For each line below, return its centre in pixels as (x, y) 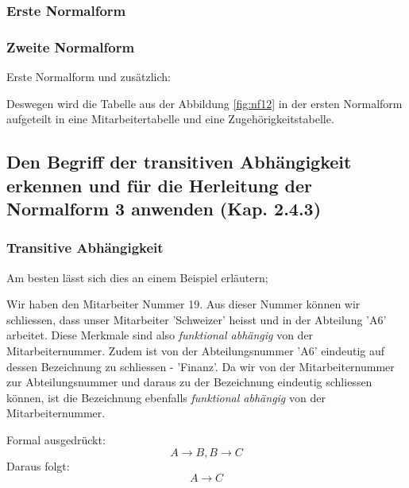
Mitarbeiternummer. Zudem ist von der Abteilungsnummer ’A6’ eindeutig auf (195, 351)
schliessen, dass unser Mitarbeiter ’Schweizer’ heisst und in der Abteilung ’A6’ (197, 319)
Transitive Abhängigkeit (85, 248)
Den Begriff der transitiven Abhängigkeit (179, 162)
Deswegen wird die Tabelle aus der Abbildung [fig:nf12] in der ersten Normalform (204, 103)
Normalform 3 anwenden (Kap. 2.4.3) (164, 209)
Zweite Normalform (71, 46)
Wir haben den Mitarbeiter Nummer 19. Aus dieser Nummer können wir (183, 304)
